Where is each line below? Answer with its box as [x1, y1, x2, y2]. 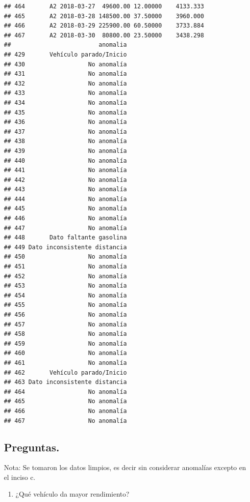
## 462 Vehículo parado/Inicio [4, 369, 127, 376]
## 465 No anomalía [4, 398, 127, 405]
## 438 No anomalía [4, 138, 127, 145]
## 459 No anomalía [4, 340, 127, 347]
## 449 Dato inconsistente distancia [4, 243, 127, 251]
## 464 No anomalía [4, 388, 127, 395]
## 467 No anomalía [4, 417, 127, 424]
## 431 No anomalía [4, 70, 127, 78]
